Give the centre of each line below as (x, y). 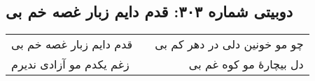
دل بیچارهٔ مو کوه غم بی (246, 64)
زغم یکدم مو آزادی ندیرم (70, 64)
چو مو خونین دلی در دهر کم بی (229, 44)
